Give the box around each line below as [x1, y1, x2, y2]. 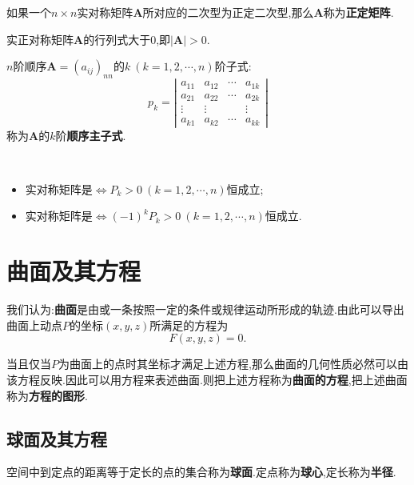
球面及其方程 [6, 426, 107, 451]
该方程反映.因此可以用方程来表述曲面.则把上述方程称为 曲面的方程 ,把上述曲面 [6, 371, 408, 387]
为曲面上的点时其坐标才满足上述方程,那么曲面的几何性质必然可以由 [58, 355, 408, 372]
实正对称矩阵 [6, 30, 74, 47]
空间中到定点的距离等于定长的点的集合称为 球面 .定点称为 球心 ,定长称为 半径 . [6, 463, 396, 480]
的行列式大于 [83, 30, 151, 47]
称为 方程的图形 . [6, 387, 88, 403]
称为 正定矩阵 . [323, 4, 394, 20]
